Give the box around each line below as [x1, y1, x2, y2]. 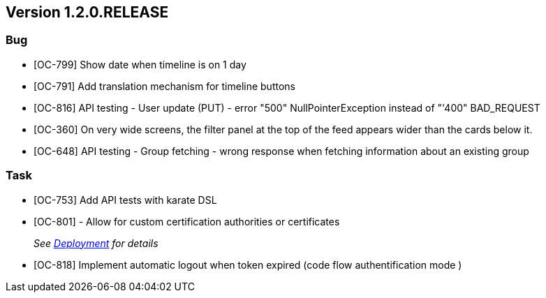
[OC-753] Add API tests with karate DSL [34, 193, 217, 206]
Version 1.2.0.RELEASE [6, 3, 169, 21]
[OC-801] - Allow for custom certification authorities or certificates [34, 215, 340, 228]
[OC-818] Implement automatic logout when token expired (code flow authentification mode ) [34, 258, 462, 271]
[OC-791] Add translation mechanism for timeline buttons [34, 80, 295, 92]
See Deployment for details [34, 237, 158, 249]
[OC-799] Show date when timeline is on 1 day [34, 58, 246, 70]
